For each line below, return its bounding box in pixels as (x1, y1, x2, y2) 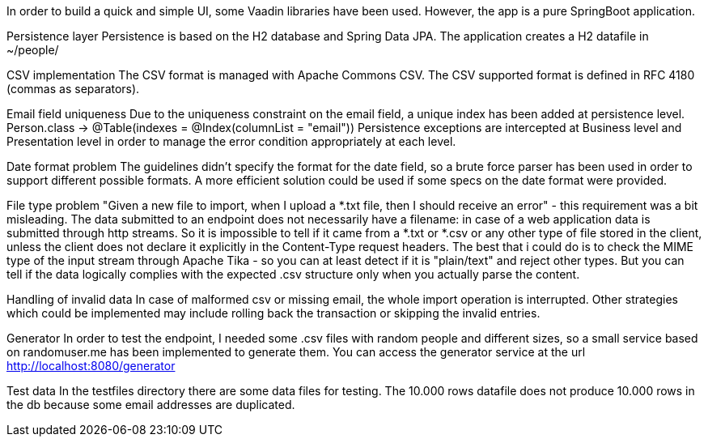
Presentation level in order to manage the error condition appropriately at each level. (6, 134, 456, 148)
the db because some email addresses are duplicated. (6, 398, 295, 411)
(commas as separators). (6, 82, 140, 96)
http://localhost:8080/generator (6, 359, 176, 373)
